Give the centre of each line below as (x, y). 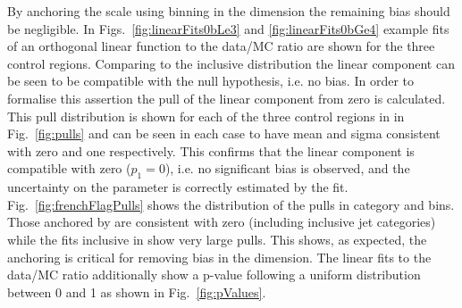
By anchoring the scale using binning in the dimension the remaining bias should (229, 11)
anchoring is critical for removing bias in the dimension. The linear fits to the (219, 257)
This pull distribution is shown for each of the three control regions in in (206, 116)
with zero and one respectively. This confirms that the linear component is (211, 150)
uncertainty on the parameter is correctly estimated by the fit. (178, 187)
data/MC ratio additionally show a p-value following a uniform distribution (214, 275)
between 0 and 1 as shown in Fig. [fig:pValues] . (137, 291)
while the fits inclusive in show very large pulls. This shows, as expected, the (217, 239)
